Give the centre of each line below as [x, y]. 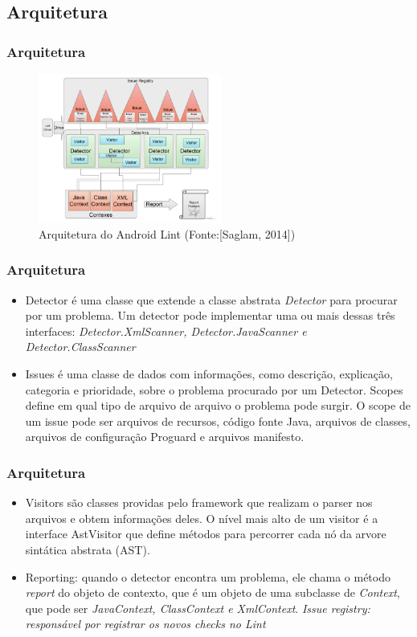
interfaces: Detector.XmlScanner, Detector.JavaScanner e [166, 331]
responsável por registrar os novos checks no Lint [145, 624]
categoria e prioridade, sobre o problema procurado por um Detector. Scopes [214, 389]
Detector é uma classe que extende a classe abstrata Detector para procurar [211, 299]
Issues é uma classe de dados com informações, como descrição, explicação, [209, 373]
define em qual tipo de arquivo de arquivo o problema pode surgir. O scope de [218, 405]
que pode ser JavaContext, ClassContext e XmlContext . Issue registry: [198, 608]
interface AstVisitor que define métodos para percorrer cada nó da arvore [206, 534]
